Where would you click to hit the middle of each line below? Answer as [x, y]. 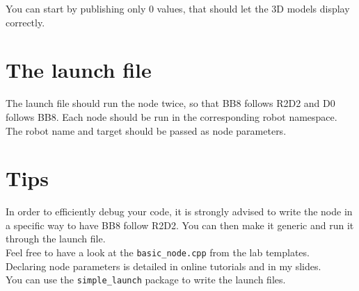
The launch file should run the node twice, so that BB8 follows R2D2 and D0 [170, 103]
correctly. [25, 22]
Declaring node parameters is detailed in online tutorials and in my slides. [163, 266]
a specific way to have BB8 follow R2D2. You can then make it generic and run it [180, 225]
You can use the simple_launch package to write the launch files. [146, 280]
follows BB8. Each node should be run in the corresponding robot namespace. [171, 116]
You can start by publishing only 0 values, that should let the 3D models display [178, 8]
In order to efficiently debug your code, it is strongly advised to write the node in [179, 211]
